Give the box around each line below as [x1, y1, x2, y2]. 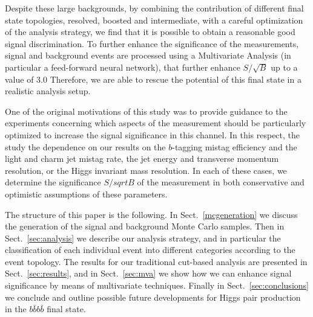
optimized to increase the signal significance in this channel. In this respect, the [5, 128, 300, 141]
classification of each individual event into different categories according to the [5, 243, 295, 256]
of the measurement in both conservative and [137, 176, 305, 188]
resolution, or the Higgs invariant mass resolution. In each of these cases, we [5, 164, 287, 176]
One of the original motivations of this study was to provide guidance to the [5, 104, 288, 117]
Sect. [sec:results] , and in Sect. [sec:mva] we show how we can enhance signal [5, 267, 292, 280]
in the [5, 303, 27, 315]
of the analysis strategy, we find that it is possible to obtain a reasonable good [5, 25, 295, 38]
